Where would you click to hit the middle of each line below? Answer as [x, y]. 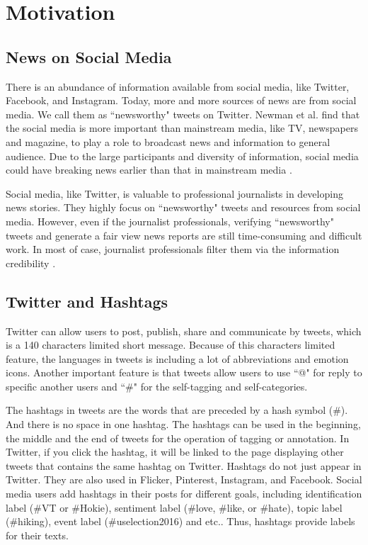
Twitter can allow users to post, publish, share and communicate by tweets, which [184, 331]
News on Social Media [89, 56]
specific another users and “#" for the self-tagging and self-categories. [157, 386]
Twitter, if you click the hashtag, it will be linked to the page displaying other [175, 452]
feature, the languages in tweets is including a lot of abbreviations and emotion [177, 358]
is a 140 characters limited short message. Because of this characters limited [171, 345]
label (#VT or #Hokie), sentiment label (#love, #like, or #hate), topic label [174, 507]
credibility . [31, 263]
